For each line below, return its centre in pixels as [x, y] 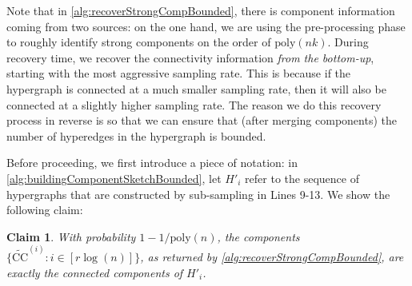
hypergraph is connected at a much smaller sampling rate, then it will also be [196, 88]
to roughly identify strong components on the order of [139, 42]
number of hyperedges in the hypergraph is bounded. [136, 135]
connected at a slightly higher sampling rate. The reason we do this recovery [194, 104]
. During [348, 42]
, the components [258, 236]
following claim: [45, 210]
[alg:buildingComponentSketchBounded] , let [114, 178]
